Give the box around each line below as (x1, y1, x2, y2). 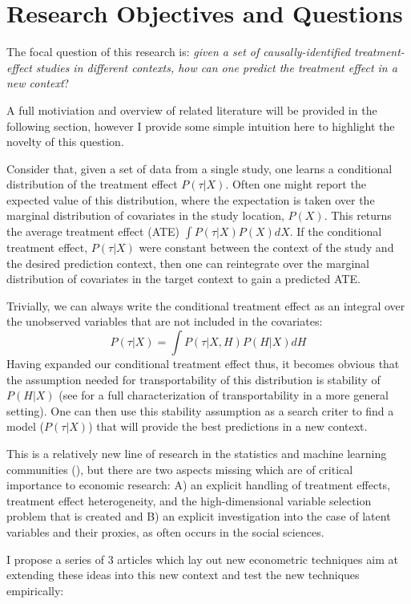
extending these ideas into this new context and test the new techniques (6, 566, 360, 583)
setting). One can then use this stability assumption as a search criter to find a (6, 402, 394, 419)
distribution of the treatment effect (6, 176, 178, 193)
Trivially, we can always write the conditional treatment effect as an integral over (6, 297, 405, 314)
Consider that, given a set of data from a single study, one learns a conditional (6, 160, 393, 176)
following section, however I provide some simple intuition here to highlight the (6, 117, 395, 134)
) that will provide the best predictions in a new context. (88, 418, 368, 435)
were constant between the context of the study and (139, 239, 394, 256)
